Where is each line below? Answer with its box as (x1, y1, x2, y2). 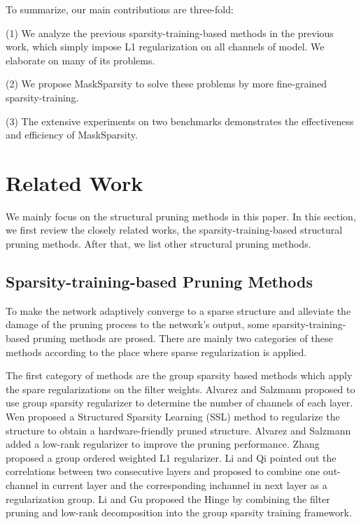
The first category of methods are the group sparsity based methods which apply (6, 368, 353, 383)
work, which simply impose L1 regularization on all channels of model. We (6, 39, 325, 54)
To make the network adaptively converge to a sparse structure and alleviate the (6, 303, 351, 318)
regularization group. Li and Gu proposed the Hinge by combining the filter (6, 491, 330, 506)
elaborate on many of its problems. (6, 52, 155, 67)
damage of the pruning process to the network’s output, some (6, 317, 269, 332)
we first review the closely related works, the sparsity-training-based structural (6, 222, 343, 237)
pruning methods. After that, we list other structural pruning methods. (6, 236, 311, 251)
